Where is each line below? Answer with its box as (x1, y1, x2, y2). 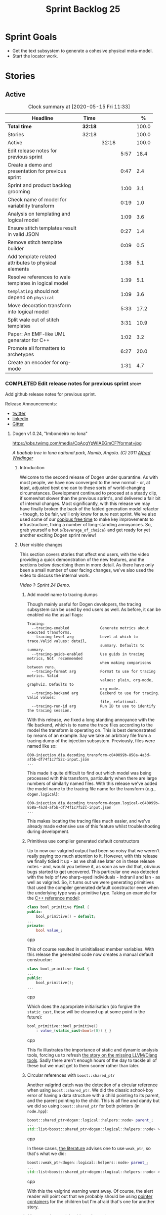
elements (7, 265, 29, 272)
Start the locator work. (12, 53, 58, 59)
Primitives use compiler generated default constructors (27, 838, 140, 844)
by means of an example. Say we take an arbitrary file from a (27, 732, 151, 739)
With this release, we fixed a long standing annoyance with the (27, 717, 155, 723)
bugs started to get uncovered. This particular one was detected (27, 869, 159, 875)
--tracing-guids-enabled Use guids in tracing (31, 652, 145, 657)
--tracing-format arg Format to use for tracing (31, 669, 156, 674)
